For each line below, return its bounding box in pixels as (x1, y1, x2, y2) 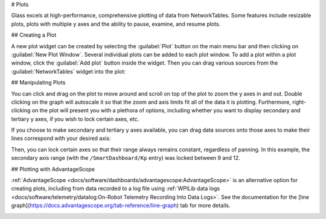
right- (292, 98, 307, 106)
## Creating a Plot (11, 31, 57, 39)
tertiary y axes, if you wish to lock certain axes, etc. (11, 115, 139, 122)
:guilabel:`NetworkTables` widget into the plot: (11, 68, 126, 75)
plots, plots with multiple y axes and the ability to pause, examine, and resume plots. (11, 20, 221, 27)
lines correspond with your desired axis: (11, 135, 111, 142)
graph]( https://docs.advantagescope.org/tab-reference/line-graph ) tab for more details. (11, 202, 231, 209)
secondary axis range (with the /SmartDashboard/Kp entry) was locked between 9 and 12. (11, 154, 241, 162)
